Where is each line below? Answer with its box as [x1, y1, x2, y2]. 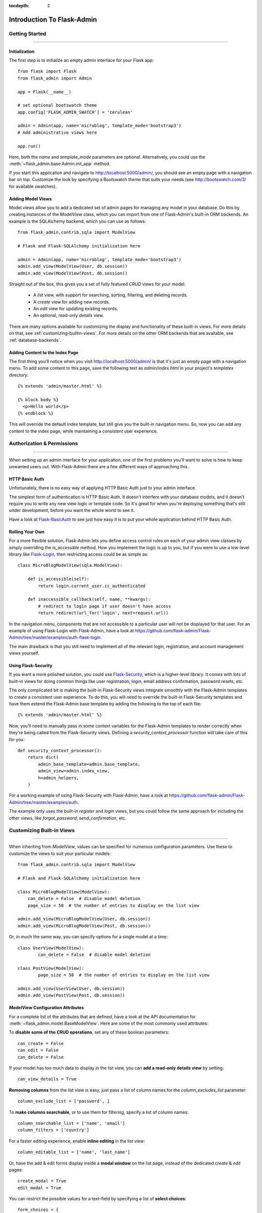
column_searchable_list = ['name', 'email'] [17, 1120, 126, 1126]
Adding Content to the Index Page [9, 349, 79, 355]
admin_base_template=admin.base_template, [38, 761, 141, 767]
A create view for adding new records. [33, 299, 110, 305]
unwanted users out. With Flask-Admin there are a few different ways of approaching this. [9, 463, 189, 469]
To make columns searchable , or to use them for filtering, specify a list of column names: [9, 1109, 189, 1115]
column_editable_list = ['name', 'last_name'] [17, 1149, 131, 1155]
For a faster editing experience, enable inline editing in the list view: [9, 1138, 145, 1144]
